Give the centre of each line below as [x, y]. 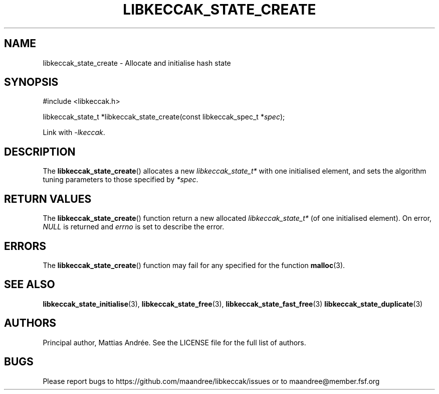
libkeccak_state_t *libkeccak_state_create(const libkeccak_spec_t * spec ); [164, 117]
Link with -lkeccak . [74, 133]
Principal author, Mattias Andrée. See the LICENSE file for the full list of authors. [174, 342]
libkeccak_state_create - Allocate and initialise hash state [137, 63]
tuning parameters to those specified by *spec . [121, 180]
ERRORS [25, 246]
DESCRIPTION [40, 152]
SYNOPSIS [31, 82]
